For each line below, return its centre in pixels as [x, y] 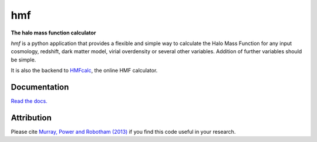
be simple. [23, 60]
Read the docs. [29, 101]
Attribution [31, 118]
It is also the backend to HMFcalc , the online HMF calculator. [84, 71]
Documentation [40, 87]
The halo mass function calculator [53, 33]
